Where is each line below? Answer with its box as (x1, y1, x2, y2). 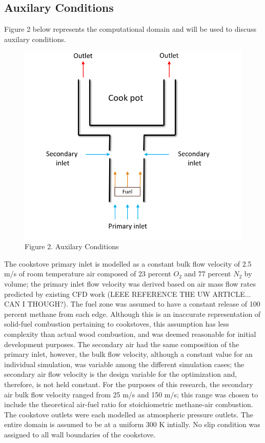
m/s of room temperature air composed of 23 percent (4, 268, 171, 279)
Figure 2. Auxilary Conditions (25, 241, 119, 252)
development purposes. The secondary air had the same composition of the (4, 338, 239, 349)
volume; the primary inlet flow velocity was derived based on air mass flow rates (4, 278, 256, 289)
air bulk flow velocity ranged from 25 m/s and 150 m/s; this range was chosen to (4, 389, 258, 399)
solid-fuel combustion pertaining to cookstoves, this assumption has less (4, 318, 229, 329)
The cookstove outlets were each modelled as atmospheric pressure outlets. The (4, 409, 253, 419)
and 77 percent (184, 268, 231, 279)
